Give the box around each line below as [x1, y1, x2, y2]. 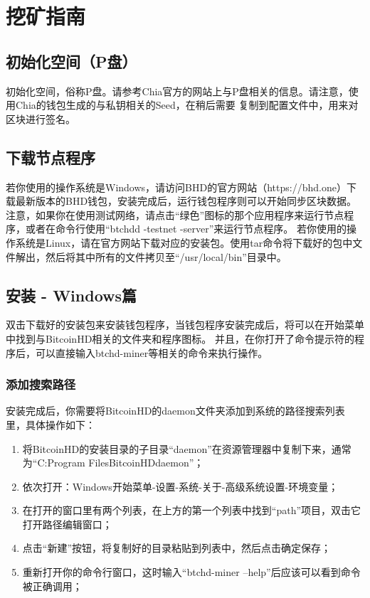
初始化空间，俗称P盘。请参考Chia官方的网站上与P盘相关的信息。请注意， [6, 83, 349, 98]
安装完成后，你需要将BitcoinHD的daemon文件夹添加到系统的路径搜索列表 [6, 403, 345, 418]
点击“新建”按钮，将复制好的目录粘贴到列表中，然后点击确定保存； [22, 540, 332, 555]
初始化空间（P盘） [6, 50, 137, 72]
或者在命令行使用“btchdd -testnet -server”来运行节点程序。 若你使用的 [25, 221, 347, 236]
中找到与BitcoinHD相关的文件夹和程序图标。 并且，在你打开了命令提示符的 [6, 331, 354, 346]
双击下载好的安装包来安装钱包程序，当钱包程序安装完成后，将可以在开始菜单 [6, 317, 364, 332]
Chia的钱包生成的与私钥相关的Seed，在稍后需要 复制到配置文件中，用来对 [15, 97, 359, 112]
